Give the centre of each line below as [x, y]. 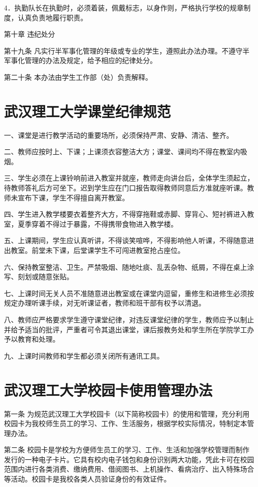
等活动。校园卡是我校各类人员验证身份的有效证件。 [87, 479]
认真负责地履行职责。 [52, 17]
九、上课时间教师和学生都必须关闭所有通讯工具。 [84, 355]
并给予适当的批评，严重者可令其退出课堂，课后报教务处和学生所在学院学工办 [129, 329]
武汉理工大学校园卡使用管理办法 [108, 390]
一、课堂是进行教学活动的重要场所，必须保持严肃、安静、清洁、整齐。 [119, 135]
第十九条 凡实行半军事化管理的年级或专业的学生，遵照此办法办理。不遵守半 [127, 50]
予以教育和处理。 [32, 339]
